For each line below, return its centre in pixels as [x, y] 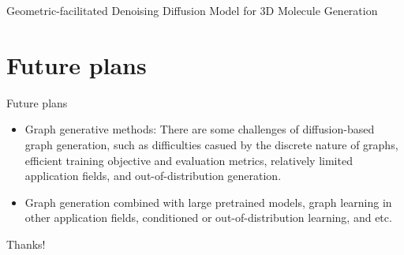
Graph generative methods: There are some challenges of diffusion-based [200, 129]
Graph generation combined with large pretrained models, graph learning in [208, 202]
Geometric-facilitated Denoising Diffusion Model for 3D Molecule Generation [192, 10]
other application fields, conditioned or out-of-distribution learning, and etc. [208, 217]
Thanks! [26, 244]
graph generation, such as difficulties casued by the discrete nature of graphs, [211, 144]
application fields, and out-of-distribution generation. [153, 176]
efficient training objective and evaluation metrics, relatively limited [189, 160]
